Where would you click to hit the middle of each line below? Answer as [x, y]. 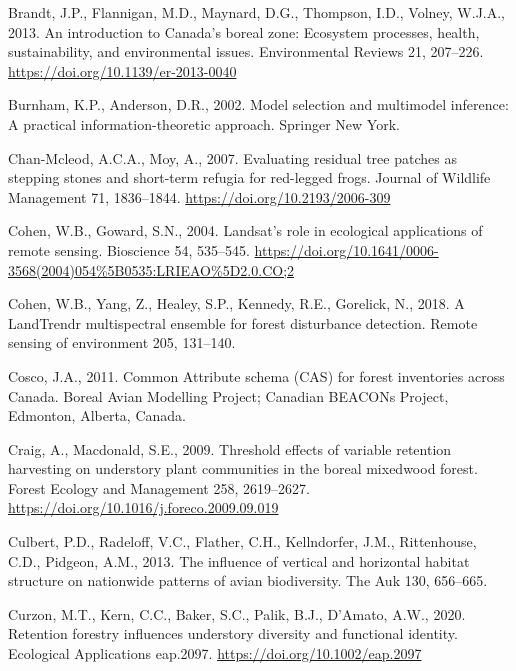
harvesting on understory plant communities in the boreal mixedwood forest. [243, 468]
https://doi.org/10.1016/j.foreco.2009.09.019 [143, 507]
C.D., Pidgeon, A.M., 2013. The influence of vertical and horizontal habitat [239, 560]
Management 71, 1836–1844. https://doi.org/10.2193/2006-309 [199, 196]
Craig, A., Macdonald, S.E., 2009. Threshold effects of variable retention [230, 448]
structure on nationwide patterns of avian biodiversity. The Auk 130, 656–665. [248, 580]
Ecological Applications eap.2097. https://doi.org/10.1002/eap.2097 [215, 653]
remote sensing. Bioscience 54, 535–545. [129, 249]
